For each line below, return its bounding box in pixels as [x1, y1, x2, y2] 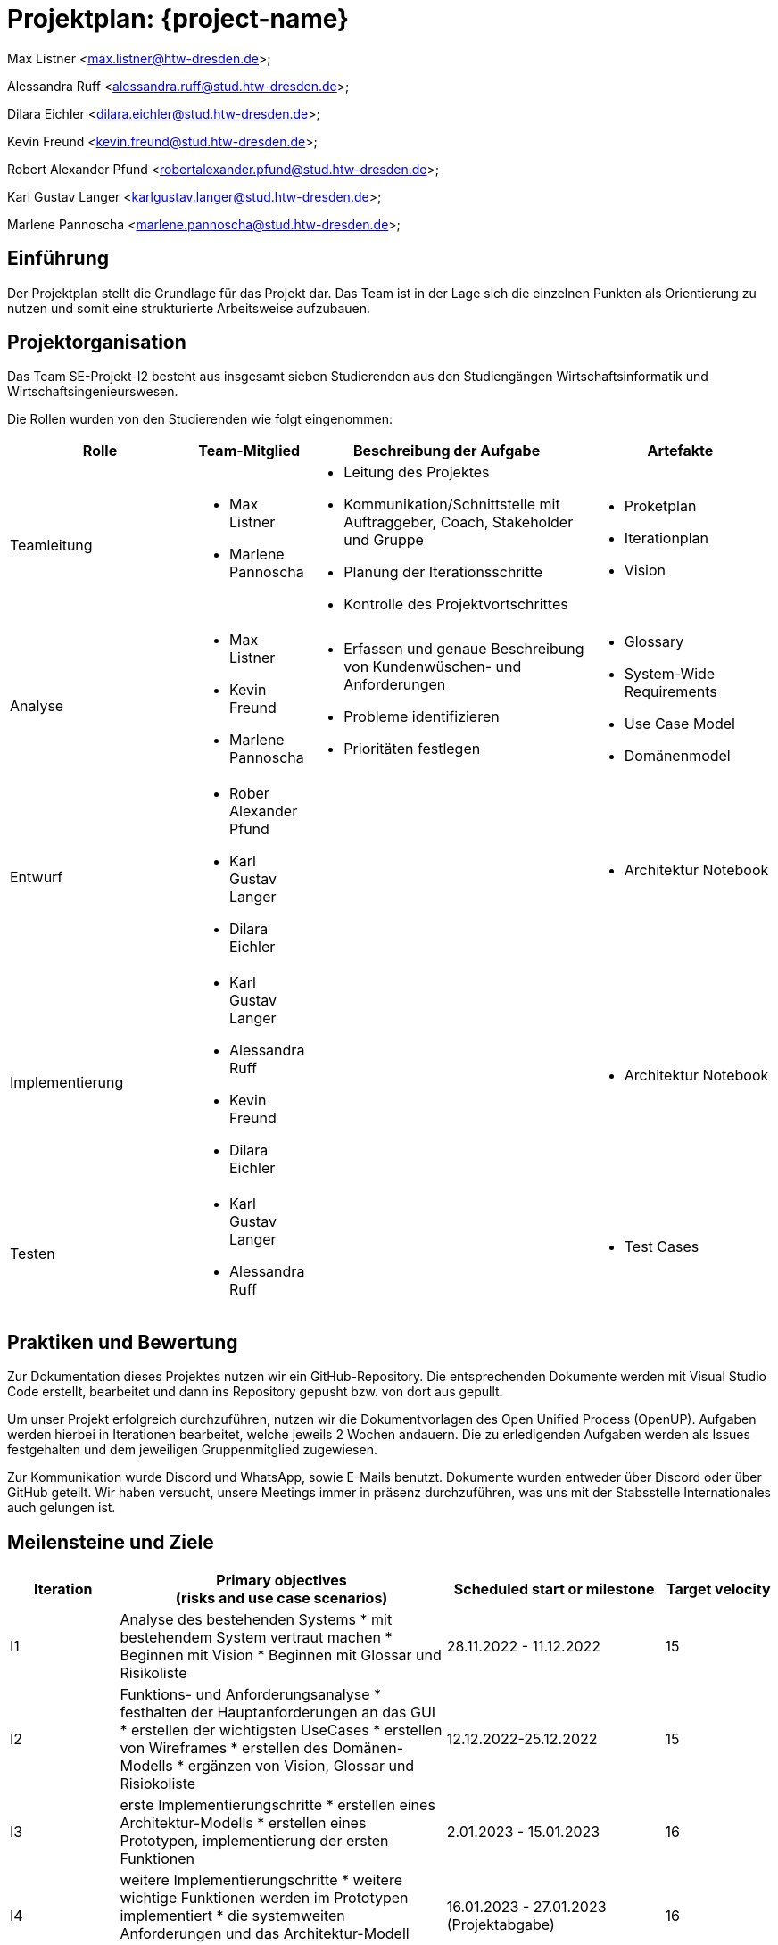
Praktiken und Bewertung [7, 1330, 238, 1353]
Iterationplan [624, 529, 708, 548]
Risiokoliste [120, 1775, 196, 1793]
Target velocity [666, 1580, 771, 1599]
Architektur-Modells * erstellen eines [120, 1814, 367, 1833]
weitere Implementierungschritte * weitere [120, 1871, 402, 1890]
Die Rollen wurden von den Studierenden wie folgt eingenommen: [7, 411, 393, 427]
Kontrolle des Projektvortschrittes [343, 595, 568, 614]
